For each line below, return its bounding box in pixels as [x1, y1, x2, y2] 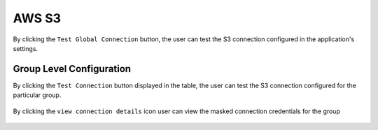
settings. [13, 44, 38, 52]
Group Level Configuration [13, 63, 132, 75]
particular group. [13, 91, 62, 99]
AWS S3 [13, 10, 62, 26]
